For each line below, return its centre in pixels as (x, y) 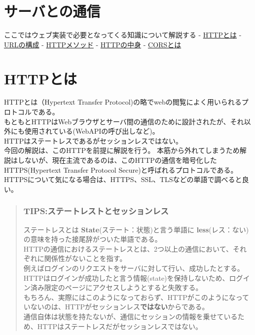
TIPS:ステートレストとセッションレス (96, 211)
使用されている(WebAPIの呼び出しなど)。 (92, 131)
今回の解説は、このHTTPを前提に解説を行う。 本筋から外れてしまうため (122, 150)
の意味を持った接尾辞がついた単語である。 (92, 239)
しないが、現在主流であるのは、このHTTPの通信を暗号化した (117, 160)
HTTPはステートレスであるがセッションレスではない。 (93, 140)
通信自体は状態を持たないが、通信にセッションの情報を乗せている (130, 316)
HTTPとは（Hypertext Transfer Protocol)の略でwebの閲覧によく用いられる (123, 102)
